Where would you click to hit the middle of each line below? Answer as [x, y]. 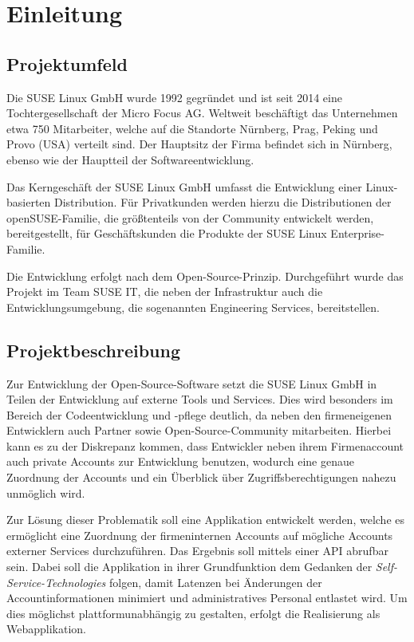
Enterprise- [357, 233]
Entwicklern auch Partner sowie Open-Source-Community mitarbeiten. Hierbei [199, 430]
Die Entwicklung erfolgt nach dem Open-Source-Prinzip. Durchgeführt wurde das [205, 276]
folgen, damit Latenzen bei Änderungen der [216, 582]
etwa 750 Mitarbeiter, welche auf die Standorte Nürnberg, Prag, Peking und [192, 128]
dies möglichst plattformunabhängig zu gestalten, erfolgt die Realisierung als [193, 613]
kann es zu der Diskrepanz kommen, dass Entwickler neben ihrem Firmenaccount [205, 445]
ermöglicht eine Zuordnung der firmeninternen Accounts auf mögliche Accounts [200, 535]
